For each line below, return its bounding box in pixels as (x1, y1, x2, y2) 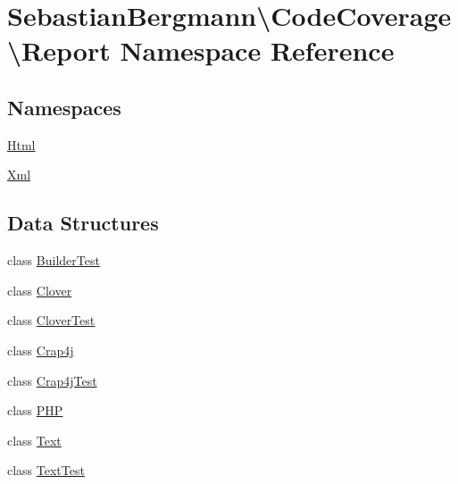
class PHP (7, 401, 63, 420)
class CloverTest (7, 311, 96, 330)
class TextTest (7, 461, 85, 480)
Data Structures (7, 209, 159, 237)
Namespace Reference (120, 32, 395, 69)
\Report (7, 32, 111, 69)
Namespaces (7, 93, 121, 121)
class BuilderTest (7, 251, 100, 270)
